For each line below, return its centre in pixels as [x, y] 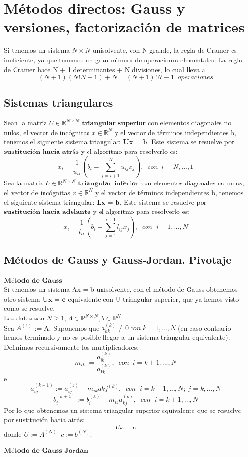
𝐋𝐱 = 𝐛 [108, 203]
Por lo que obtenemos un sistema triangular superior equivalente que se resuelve [123, 410]
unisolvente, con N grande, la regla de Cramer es [165, 50]
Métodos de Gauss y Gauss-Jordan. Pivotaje [118, 259]
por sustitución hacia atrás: [44, 419]
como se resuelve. [29, 308]
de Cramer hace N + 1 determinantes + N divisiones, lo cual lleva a [105, 69]
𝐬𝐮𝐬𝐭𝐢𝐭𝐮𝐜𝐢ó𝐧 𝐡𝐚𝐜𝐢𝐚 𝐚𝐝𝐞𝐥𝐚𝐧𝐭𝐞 [47, 212]
